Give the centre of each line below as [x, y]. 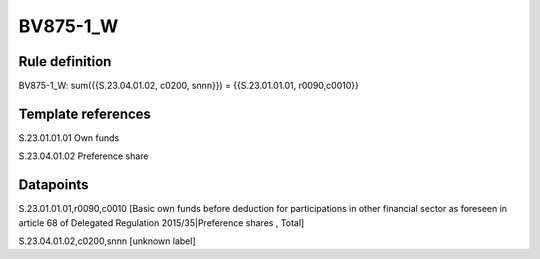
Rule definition [65, 61]
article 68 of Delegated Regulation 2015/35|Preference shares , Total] [161, 222]
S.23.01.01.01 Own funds [69, 137]
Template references [85, 113]
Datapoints [53, 185]
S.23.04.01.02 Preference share [83, 156]
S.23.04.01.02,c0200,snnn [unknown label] [107, 241]
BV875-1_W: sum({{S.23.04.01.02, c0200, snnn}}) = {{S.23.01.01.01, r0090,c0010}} [188, 86]
